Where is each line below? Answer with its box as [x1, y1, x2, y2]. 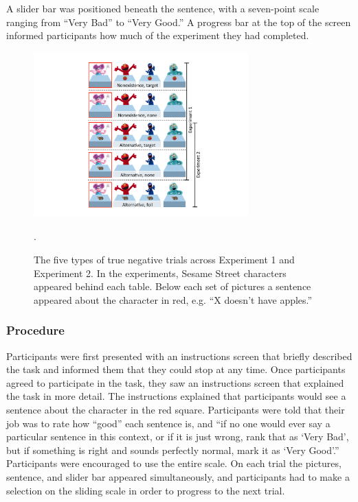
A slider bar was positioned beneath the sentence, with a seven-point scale [6, 1, 320, 15]
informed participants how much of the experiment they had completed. [6, 28, 309, 43]
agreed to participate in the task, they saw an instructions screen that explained [6, 375, 344, 390]
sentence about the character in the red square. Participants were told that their [6, 402, 345, 416]
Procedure [6, 322, 65, 339]
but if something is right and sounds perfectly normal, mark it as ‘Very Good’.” [6, 442, 339, 457]
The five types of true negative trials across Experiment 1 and [34, 252, 295, 266]
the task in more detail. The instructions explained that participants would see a [6, 389, 346, 403]
